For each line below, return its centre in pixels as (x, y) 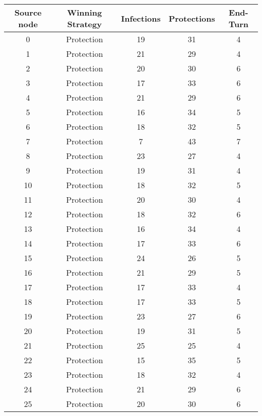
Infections (141, 18)
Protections (192, 18)
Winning (85, 12)
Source (28, 12)
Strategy (84, 24)
